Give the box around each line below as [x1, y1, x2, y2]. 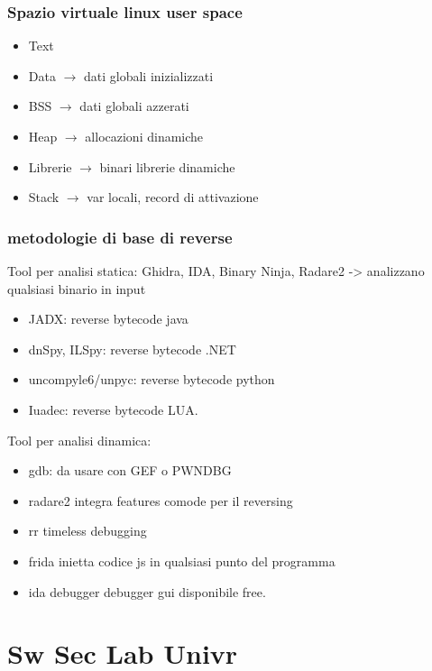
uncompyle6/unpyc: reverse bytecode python [28, 370, 275, 389]
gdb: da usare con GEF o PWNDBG [28, 461, 232, 480]
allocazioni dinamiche [85, 127, 204, 145]
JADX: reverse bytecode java [28, 309, 188, 328]
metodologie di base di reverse [7, 225, 233, 248]
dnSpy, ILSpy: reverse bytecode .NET [28, 339, 236, 358]
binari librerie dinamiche [99, 157, 235, 176]
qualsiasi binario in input [7, 279, 146, 298]
